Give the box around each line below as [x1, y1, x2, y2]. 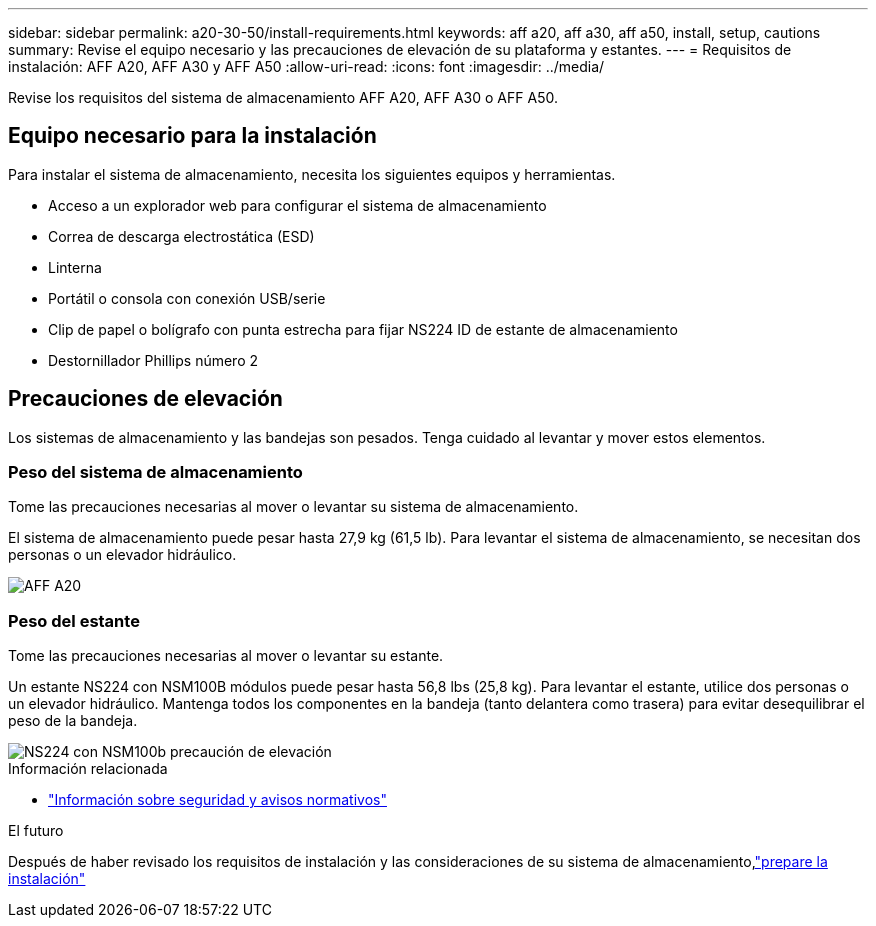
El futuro [8, 822, 64, 840]
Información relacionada [8, 760, 168, 778]
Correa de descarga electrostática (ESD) [48, 227, 315, 245]
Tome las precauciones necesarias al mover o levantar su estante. [8, 647, 444, 665]
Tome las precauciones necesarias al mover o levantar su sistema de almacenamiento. [8, 498, 579, 516]
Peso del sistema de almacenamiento [8, 462, 303, 483]
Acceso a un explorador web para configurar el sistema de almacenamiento [48, 196, 547, 214]
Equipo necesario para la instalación [8, 123, 377, 149]
